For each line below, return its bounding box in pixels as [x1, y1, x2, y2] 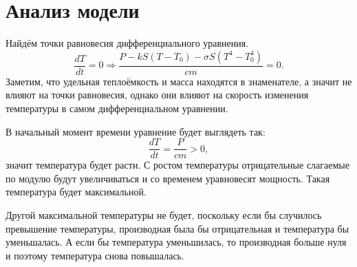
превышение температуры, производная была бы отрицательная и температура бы [6, 221, 349, 235]
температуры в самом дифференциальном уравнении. [6, 100, 228, 115]
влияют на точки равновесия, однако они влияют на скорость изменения [6, 87, 309, 102]
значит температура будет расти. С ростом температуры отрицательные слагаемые [6, 158, 349, 172]
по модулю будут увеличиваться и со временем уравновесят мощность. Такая [6, 171, 330, 185]
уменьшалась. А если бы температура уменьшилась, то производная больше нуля [6, 235, 347, 249]
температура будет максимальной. [6, 184, 147, 199]
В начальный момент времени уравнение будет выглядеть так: [6, 124, 266, 138]
